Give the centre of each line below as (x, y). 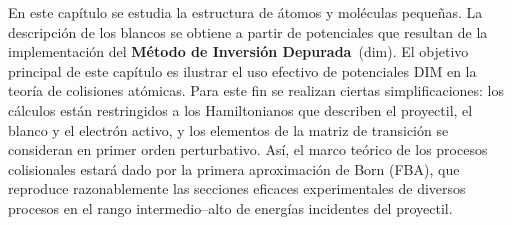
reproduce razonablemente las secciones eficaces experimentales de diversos (237, 188)
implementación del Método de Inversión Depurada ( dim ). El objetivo (238, 51)
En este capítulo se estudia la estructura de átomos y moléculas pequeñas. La (245, 12)
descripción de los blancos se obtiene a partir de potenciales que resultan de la (248, 31)
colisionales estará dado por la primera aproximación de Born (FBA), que (234, 168)
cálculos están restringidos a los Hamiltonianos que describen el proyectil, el (240, 109)
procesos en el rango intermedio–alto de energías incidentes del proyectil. (230, 207)
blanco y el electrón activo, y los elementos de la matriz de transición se (228, 129)
